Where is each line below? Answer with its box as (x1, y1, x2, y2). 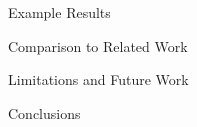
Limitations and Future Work (8, 69, 189, 90)
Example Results (8, 2, 111, 22)
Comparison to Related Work (8, 35, 188, 56)
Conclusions (8, 102, 81, 123)
